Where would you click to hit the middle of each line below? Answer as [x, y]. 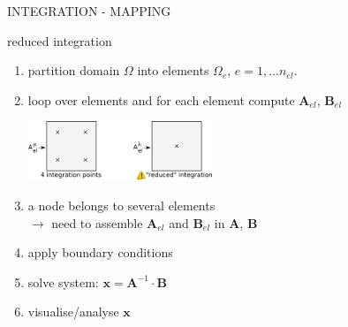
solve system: [63, 281]
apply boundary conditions [100, 252]
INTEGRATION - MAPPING [89, 11]
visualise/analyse [73, 312]
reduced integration [60, 40]
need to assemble [97, 222]
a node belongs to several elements [121, 205]
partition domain [74, 70]
